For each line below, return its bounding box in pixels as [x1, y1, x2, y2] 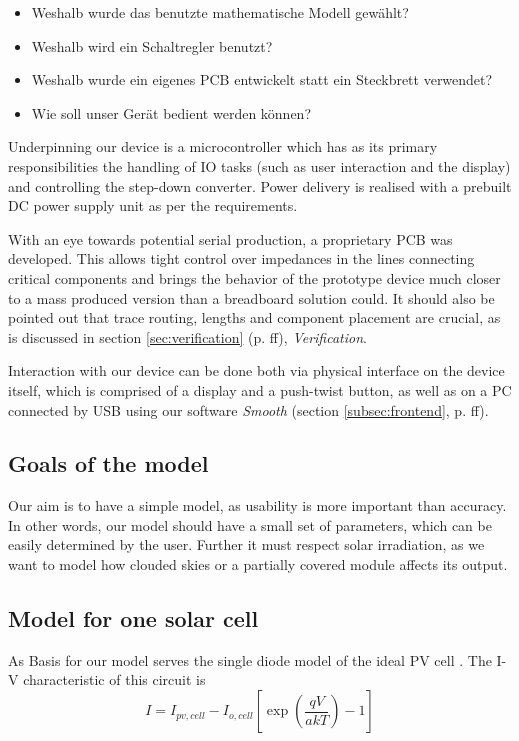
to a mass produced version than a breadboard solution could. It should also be [8, 287, 495, 308]
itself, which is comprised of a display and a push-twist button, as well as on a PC [8, 379, 512, 400]
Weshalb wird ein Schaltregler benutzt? [31, 35, 273, 56]
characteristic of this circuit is [23, 669, 206, 690]
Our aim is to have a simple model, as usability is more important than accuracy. [8, 495, 507, 516]
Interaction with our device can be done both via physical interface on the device [8, 360, 505, 381]
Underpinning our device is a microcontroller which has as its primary [8, 136, 438, 157]
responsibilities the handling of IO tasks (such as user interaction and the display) [8, 155, 511, 176]
